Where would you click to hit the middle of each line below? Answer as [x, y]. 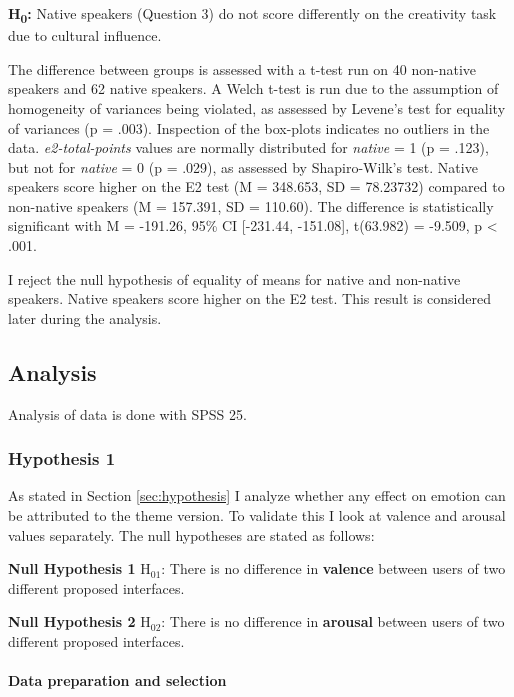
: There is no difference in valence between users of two [333, 568]
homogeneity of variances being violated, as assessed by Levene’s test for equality [257, 107]
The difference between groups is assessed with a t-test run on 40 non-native [242, 68]
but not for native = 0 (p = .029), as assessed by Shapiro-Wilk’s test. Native [243, 166]
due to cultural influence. [85, 35]
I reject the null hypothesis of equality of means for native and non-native [234, 278]
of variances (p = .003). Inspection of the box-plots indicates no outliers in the [249, 127]
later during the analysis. [85, 317]
